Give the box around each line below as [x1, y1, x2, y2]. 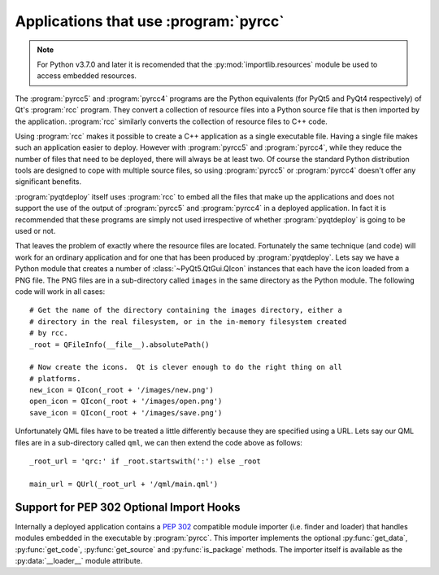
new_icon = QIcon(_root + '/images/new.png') [29, 385, 215, 395]
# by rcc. [29, 328, 68, 338]
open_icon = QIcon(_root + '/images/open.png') [29, 397, 223, 406]
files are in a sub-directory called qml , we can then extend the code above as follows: [15, 437, 302, 447]
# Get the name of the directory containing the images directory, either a [29, 305, 343, 315]
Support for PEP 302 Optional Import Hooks [15, 500, 241, 514]
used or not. [15, 226, 56, 236]
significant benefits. [15, 177, 81, 187]
